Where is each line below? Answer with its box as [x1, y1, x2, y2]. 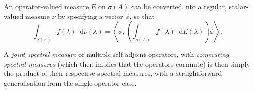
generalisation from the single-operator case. [4, 77, 137, 88]
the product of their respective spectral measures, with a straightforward [4, 68, 222, 78]
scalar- [229, 1, 249, 11]
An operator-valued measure [4, 1, 89, 11]
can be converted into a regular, [131, 1, 227, 11]
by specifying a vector [58, 11, 123, 21]
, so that [129, 11, 155, 21]
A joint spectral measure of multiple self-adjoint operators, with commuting [4, 49, 229, 59]
